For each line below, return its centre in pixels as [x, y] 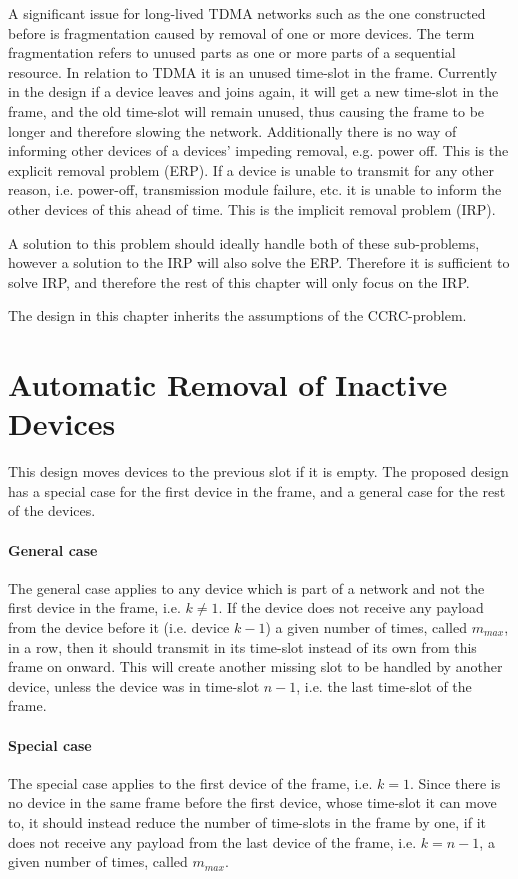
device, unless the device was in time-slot [134, 685]
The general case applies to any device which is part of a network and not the [246, 587]
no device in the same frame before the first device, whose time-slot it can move [252, 802]
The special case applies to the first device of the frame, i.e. [190, 782]
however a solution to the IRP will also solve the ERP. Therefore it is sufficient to [259, 262]
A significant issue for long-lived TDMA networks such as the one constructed [247, 13]
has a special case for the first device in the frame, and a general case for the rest [257, 490]
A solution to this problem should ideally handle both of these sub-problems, [244, 242]
